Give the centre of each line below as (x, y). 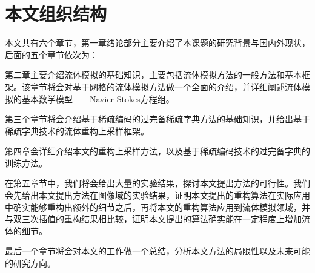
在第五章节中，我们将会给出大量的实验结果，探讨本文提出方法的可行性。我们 (157, 183)
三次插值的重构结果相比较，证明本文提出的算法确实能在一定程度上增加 (161, 219)
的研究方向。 (30, 263)
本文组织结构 (56, 14)
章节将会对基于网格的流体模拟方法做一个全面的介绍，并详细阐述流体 (166, 86)
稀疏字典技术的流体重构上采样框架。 (77, 130)
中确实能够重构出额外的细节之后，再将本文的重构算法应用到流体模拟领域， (153, 207)
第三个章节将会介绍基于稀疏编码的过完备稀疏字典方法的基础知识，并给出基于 (157, 119)
